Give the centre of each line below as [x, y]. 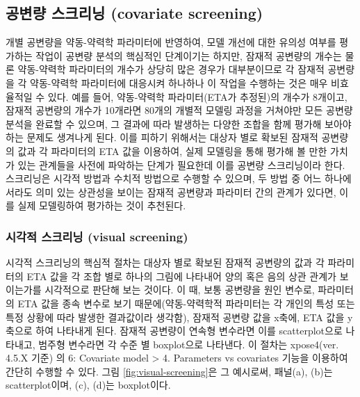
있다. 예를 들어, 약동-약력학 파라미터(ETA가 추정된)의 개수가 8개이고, [197, 96]
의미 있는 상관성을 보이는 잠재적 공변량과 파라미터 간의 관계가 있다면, [186, 192]
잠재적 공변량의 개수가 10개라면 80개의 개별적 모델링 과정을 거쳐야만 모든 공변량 [179, 110]
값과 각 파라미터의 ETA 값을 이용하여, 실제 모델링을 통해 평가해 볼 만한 [172, 151]
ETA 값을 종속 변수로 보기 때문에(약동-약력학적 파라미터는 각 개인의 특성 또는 [186, 303]
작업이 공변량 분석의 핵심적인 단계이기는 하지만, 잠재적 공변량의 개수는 [189, 55]
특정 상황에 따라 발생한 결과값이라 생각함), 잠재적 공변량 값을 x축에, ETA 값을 [175, 317]
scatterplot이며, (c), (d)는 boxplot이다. [88, 385]
